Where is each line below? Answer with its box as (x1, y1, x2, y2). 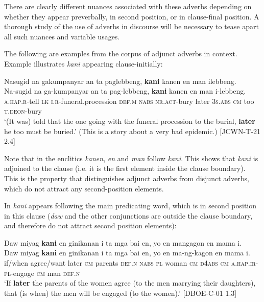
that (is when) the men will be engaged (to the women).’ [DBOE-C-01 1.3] (4, 287, 237, 298)
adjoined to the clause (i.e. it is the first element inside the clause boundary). (4, 163, 246, 174)
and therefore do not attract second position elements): (4, 220, 177, 231)
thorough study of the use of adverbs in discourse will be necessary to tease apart (4, 21, 259, 32)
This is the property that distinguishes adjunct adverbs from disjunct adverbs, (4, 172, 249, 183)
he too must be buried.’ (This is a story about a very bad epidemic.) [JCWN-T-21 (4, 125, 260, 136)
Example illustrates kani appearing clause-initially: (4, 58, 163, 69)
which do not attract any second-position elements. (4, 183, 164, 193)
